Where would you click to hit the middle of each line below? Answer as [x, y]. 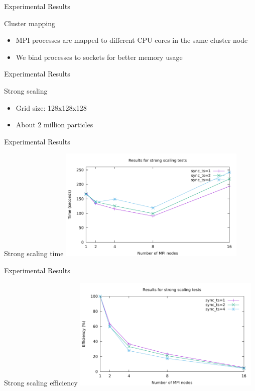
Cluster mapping [30, 23]
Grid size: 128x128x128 [51, 107]
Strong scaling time [34, 253]
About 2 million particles [54, 125]
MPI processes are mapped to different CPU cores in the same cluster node [132, 40]
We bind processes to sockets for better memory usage [99, 57]
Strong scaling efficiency [41, 382]
